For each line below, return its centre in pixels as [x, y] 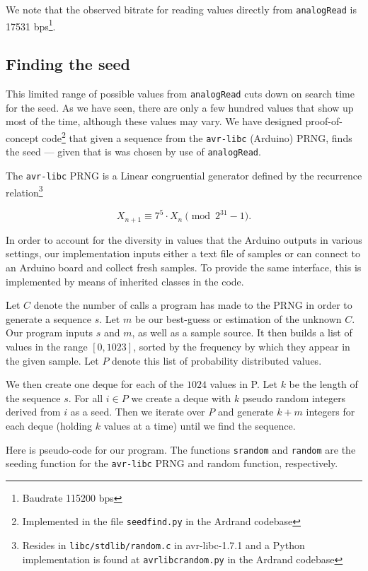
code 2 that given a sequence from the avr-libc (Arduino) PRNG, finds [197, 136]
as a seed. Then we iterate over [138, 412]
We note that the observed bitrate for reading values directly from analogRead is [181, 9]
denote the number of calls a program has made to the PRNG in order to [193, 305]
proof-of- [324, 121]
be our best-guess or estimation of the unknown [238, 318]
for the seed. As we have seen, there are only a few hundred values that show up [180, 107]
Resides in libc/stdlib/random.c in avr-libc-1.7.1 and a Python [163, 545]
